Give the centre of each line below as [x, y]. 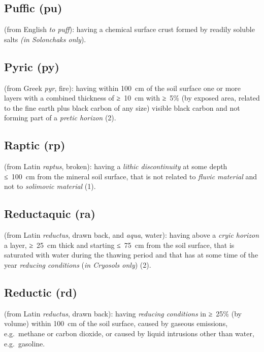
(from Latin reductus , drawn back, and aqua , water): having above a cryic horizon [132, 235]
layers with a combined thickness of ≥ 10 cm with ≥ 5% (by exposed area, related [132, 98]
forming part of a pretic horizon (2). [60, 118]
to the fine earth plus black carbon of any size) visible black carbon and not [122, 107]
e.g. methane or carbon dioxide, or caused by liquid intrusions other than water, [129, 333]
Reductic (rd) [41, 292]
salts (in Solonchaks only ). [45, 39]
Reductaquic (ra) [50, 214]
